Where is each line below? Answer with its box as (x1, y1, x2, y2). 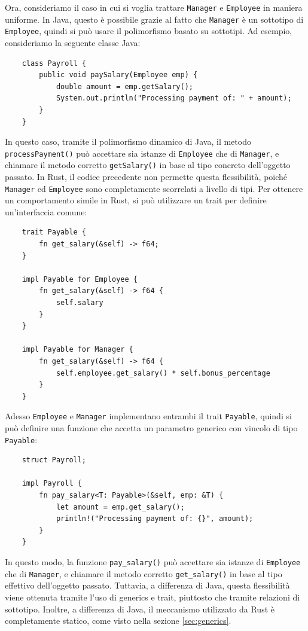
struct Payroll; (22, 456, 87, 465)
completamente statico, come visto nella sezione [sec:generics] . (5, 614, 231, 627)
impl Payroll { (22, 479, 82, 488)
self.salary (56, 298, 103, 307)
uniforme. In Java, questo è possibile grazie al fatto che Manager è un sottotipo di (5, 13, 304, 25)
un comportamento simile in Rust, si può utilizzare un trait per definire (5, 194, 267, 206)
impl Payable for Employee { (22, 275, 138, 284)
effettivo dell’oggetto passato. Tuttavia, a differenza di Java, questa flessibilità (5, 579, 290, 592)
